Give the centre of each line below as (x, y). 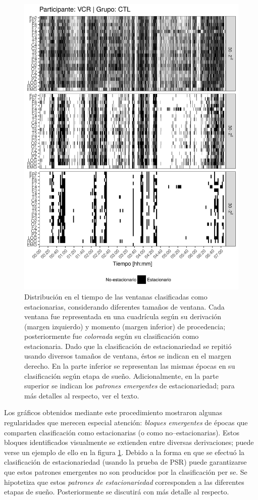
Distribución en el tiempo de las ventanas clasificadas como (116, 296)
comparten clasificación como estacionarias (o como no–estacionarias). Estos (122, 432)
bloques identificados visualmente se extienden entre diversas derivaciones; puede (129, 442)
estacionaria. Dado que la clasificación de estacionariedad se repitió (128, 346)
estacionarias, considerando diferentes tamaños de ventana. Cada (124, 306)
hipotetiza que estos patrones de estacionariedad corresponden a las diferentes (124, 482)
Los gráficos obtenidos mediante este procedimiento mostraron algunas (113, 412)
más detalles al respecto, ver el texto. (82, 395)
